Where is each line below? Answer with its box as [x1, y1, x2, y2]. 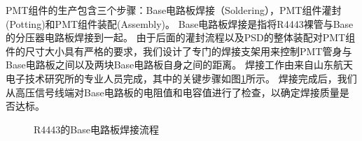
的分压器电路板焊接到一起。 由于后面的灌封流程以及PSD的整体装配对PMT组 [6, 30, 356, 45]
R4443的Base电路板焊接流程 [34, 121, 159, 136]
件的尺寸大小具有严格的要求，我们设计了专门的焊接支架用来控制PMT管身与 [6, 43, 352, 58]
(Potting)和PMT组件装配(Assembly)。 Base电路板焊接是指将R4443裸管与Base [6, 16, 354, 31]
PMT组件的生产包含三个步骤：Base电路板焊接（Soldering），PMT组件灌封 [6, 3, 342, 17]
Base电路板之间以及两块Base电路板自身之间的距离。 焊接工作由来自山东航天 [6, 57, 353, 72]
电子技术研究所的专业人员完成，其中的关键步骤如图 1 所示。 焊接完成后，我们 [6, 70, 357, 85]
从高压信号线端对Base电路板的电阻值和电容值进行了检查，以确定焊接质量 [6, 84, 340, 99]
